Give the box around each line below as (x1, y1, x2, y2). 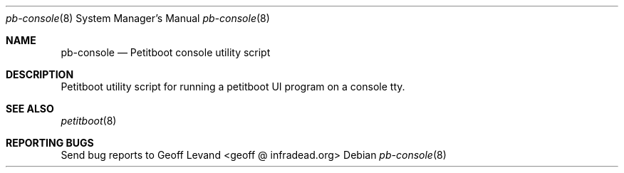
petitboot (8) (61, 115, 117, 127)
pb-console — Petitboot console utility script (61, 46, 271, 58)
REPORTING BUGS (6, 137, 94, 149)
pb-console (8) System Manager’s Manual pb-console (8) (6, 12, 270, 24)
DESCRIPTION (6, 68, 74, 80)
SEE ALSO (6, 103, 54, 115)
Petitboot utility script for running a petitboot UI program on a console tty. (61, 80, 405, 93)
